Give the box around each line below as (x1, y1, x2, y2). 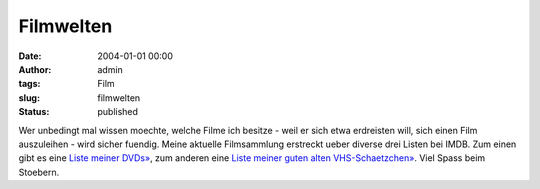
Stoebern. (18, 166, 60, 178)
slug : (18, 91, 40, 104)
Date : (18, 50, 42, 62)
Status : (18, 106, 50, 118)
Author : (18, 63, 52, 75)
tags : (18, 78, 41, 90)
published (97, 106, 139, 118)
